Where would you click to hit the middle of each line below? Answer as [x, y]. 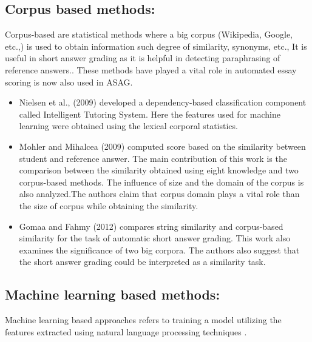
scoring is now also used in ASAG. [69, 82]
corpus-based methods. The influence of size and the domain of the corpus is [161, 182]
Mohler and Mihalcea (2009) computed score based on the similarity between [162, 146]
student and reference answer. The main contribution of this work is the [153, 158]
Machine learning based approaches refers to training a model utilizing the [143, 320]
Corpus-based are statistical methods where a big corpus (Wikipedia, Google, [149, 34]
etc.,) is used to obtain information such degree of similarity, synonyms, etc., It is [156, 46]
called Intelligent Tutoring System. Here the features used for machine [150, 114]
